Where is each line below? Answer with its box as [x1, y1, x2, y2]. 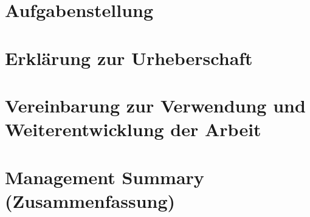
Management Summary [5, 164, 204, 189]
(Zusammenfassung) [5, 188, 176, 213]
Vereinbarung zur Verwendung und [5, 92, 306, 117]
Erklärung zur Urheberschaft [5, 45, 253, 70]
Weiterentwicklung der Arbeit [5, 117, 261, 142]
